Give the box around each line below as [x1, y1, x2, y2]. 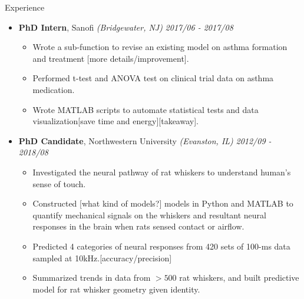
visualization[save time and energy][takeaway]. [32, 115, 199, 127]
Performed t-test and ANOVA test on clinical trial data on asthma [32, 72, 274, 84]
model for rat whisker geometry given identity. [32, 283, 200, 295]
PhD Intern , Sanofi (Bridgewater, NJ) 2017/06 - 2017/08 [18, 21, 233, 33]
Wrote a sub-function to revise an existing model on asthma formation [32, 41, 288, 53]
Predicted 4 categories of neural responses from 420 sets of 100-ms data [32, 240, 290, 252]
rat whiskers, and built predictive [179, 271, 299, 284]
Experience [5, 1, 45, 13]
